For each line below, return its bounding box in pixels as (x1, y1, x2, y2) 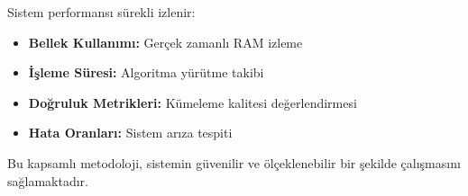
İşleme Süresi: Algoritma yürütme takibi (28, 63, 264, 82)
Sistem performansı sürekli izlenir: (7, 3, 196, 21)
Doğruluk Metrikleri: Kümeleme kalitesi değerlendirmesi (28, 93, 357, 111)
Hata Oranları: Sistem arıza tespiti (28, 123, 233, 142)
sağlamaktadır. (7, 171, 88, 190)
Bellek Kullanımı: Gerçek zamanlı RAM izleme (28, 32, 303, 51)
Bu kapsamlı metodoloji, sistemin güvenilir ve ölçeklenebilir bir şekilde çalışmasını (7, 153, 461, 172)
